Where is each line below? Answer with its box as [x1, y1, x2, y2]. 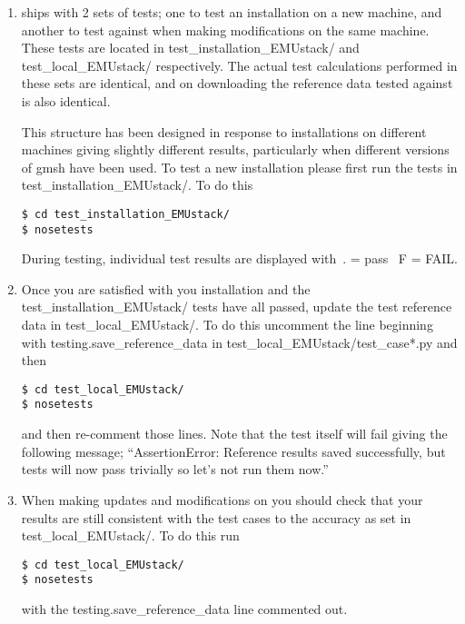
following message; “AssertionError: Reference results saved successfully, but [21, 441, 446, 461]
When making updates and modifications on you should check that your [21, 490, 423, 509]
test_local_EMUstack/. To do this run [21, 526, 240, 545]
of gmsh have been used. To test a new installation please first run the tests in [21, 157, 458, 176]
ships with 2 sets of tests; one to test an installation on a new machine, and [21, 3, 442, 21]
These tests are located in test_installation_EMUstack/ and [21, 38, 360, 57]
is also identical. [21, 91, 111, 110]
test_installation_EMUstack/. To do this [21, 175, 253, 194]
